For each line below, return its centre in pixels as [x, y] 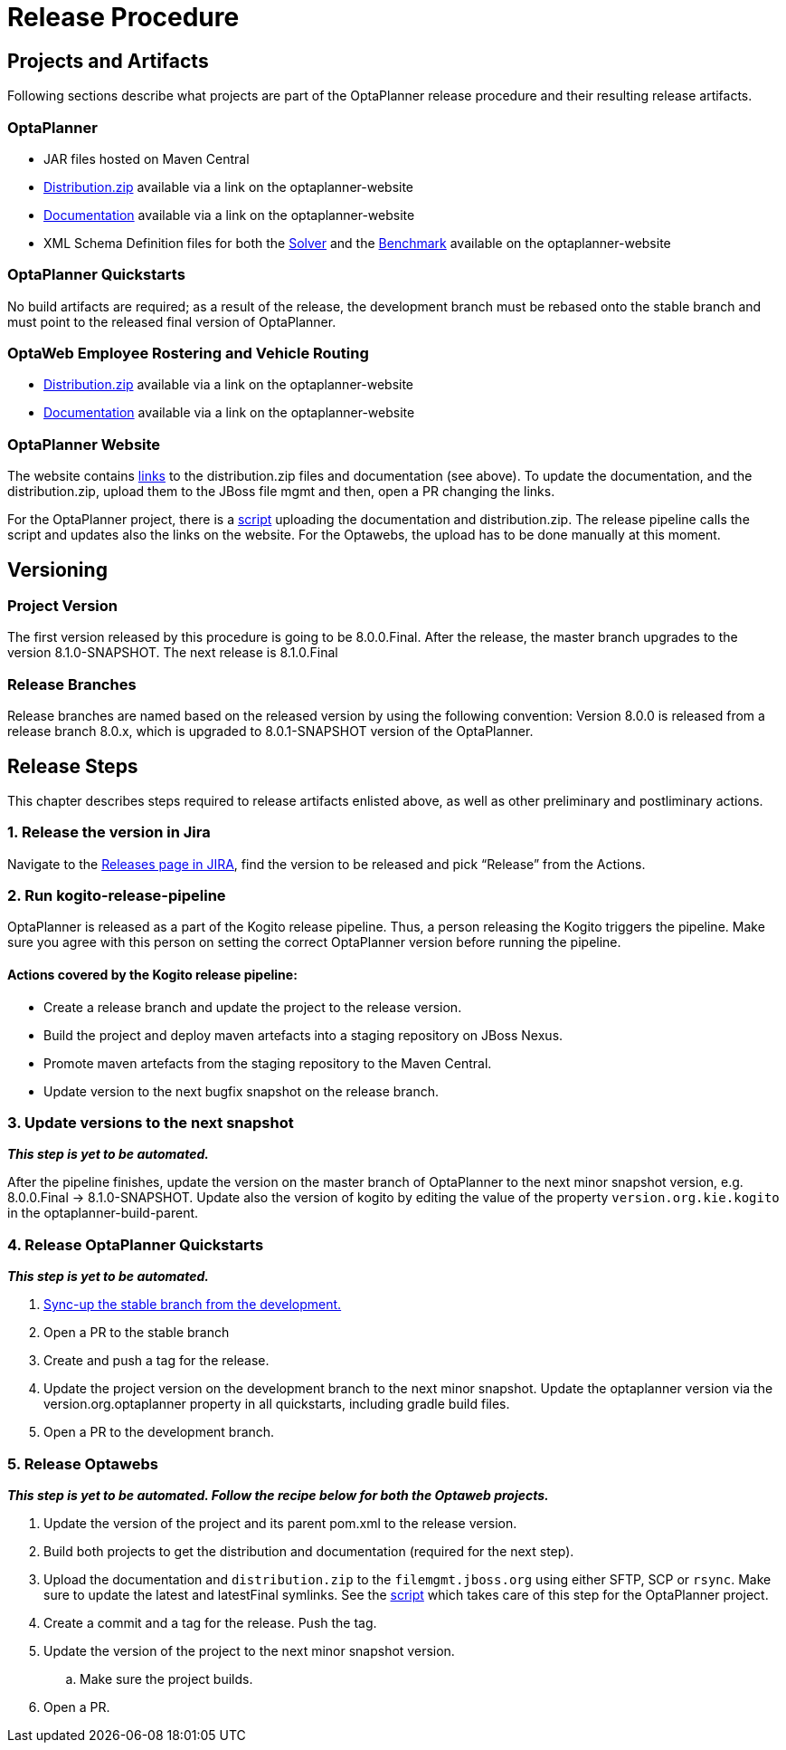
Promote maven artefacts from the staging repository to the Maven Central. [268, 1063]
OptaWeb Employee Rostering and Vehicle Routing [188, 354]
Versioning [57, 569]
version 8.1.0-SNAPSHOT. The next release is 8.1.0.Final [173, 653]
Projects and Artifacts [108, 61]
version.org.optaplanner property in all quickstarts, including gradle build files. [277, 1404]
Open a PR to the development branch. [159, 1432]
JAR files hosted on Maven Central [147, 158]
